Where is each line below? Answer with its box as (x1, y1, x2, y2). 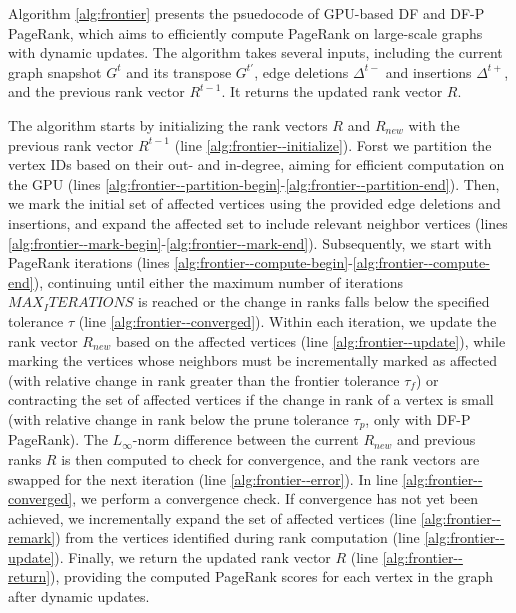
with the (408, 114, 460, 135)
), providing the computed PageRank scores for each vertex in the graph (50, 566, 494, 587)
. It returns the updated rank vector (221, 81, 443, 102)
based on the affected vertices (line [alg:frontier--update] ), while (115, 330, 506, 351)
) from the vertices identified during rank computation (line (55, 527, 420, 548)
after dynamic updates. (8, 586, 150, 607)
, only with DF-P (365, 408, 471, 429)
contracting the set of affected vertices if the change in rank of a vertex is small (8, 389, 494, 410)
